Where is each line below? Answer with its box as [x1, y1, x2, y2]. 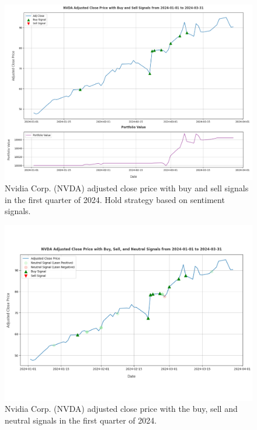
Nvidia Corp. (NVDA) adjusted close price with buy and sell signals [5, 182, 249, 194]
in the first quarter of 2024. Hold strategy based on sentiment [5, 193, 225, 205]
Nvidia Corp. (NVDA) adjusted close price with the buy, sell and [5, 403, 238, 415]
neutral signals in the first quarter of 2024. [5, 414, 157, 426]
